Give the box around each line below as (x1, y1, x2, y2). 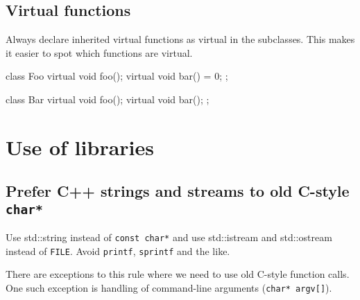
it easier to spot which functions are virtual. (6, 45, 193, 60)
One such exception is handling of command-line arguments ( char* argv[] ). (6, 281, 332, 295)
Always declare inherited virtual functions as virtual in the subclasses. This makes (6, 32, 355, 46)
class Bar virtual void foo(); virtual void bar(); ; (6, 91, 209, 106)
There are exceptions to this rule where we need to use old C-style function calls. (6, 267, 350, 281)
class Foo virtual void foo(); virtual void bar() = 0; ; (6, 69, 228, 83)
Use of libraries (6, 132, 154, 161)
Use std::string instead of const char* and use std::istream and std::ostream (6, 230, 332, 245)
